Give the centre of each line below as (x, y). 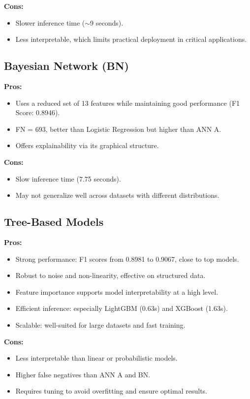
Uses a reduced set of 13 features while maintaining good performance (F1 (128, 103)
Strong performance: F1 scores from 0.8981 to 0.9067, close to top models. (127, 259)
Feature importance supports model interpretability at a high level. (117, 292)
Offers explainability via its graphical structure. (87, 145)
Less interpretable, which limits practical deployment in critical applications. (131, 39)
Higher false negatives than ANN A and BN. (83, 374)
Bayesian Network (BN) (66, 66)
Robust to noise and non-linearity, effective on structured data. (110, 275)
